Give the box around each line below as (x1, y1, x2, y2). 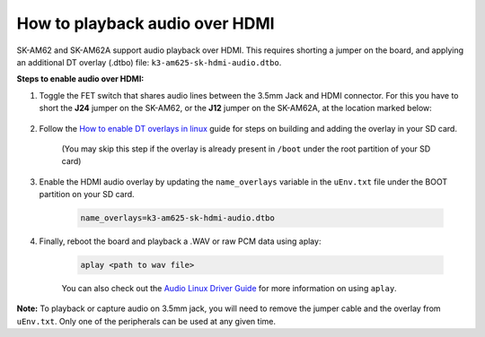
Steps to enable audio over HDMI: (16, 73, 145, 84)
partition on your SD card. (39, 189, 135, 200)
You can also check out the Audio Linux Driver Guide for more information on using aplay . (61, 283, 397, 293)
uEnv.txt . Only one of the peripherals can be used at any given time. (16, 315, 276, 326)
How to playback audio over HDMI (16, 13, 275, 33)
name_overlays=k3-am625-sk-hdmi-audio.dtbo (80, 213, 276, 223)
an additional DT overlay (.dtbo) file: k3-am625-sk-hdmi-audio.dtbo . (16, 56, 282, 67)
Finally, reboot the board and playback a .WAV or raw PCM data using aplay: (39, 236, 322, 246)
